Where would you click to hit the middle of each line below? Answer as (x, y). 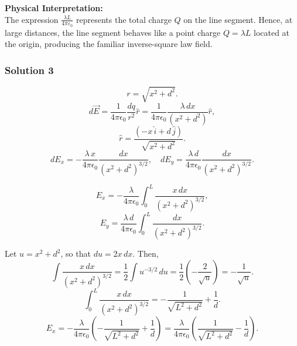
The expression (32, 19)
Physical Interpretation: (54, 8)
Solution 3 (29, 70)
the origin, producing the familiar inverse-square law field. (109, 44)
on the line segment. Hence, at (238, 19)
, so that (76, 253)
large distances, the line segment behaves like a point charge (113, 32)
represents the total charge (124, 19)
